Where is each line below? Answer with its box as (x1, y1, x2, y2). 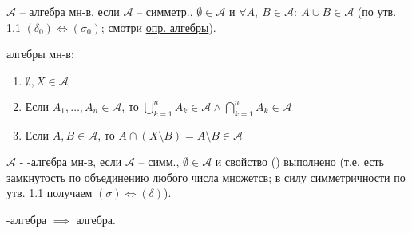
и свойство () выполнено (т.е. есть (215, 153, 384, 170)
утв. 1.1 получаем (6, 184, 93, 201)
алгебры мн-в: (6, 45, 74, 62)
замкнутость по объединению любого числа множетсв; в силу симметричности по (6, 168, 406, 185)
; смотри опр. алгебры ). (101, 18, 216, 35)
